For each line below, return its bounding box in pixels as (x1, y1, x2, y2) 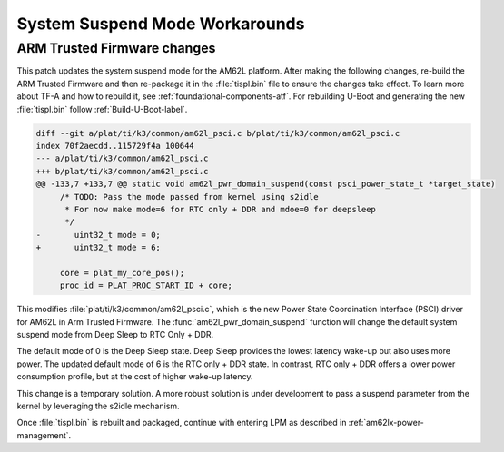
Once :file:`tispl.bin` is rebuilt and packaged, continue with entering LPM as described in (16, 418, 347, 428)
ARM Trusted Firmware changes (16, 40, 216, 56)
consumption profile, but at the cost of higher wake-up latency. (16, 371, 253, 382)
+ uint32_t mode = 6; (35, 242, 161, 253)
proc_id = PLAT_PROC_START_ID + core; (59, 280, 233, 290)
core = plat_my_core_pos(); (59, 268, 185, 278)
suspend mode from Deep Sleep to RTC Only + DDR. (16, 329, 214, 339)
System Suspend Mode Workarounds (16, 14, 305, 34)
